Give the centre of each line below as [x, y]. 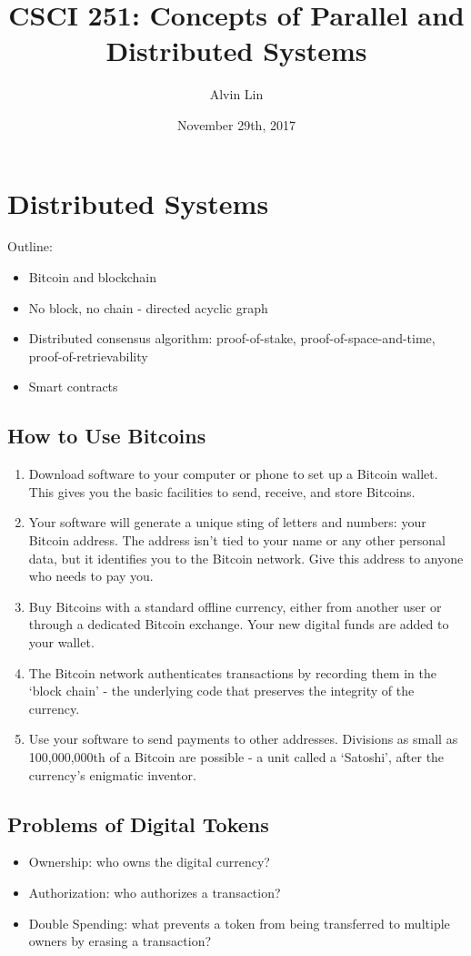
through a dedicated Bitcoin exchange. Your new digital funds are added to [239, 624]
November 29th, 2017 [236, 124]
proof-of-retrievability [88, 356]
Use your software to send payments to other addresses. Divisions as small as [243, 739]
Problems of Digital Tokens [138, 824]
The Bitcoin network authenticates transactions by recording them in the [232, 672]
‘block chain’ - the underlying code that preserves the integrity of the [221, 691]
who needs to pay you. [91, 576]
